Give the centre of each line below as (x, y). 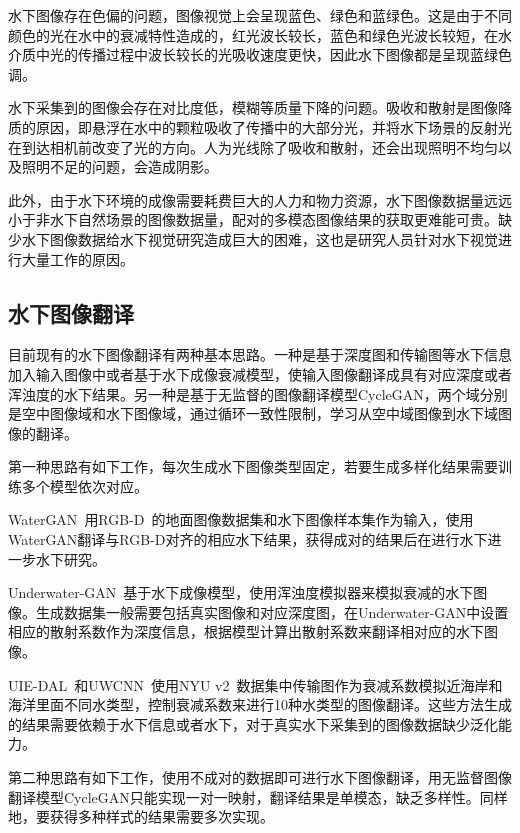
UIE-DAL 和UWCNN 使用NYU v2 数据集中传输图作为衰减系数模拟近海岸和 (255, 684)
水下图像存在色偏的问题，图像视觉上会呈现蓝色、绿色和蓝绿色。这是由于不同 (260, 15)
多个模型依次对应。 (84, 485)
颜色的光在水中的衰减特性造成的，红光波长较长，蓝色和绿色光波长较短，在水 (260, 34)
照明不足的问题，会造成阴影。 (119, 166)
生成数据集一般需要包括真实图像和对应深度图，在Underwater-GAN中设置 (272, 611)
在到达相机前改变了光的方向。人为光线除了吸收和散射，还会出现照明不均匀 (253, 146)
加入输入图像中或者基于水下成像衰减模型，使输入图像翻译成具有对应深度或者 (260, 373)
